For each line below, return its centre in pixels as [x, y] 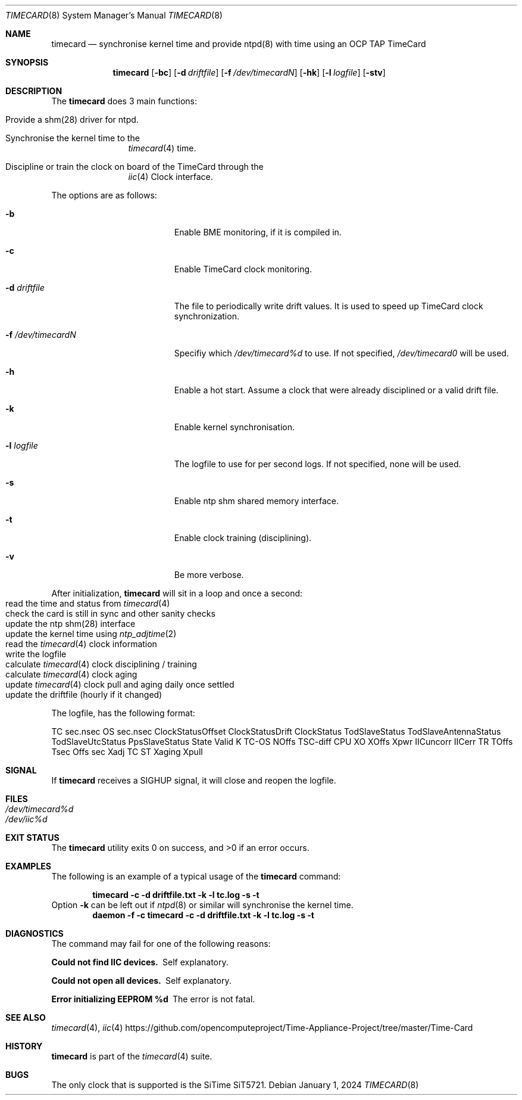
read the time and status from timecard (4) [88, 603]
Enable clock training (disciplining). [243, 538]
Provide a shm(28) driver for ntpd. [72, 119]
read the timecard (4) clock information [81, 644]
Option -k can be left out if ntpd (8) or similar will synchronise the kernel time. [202, 905]
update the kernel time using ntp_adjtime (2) [91, 634]
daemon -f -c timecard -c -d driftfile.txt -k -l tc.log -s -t [203, 915]
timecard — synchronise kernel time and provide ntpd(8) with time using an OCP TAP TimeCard [239, 44]
